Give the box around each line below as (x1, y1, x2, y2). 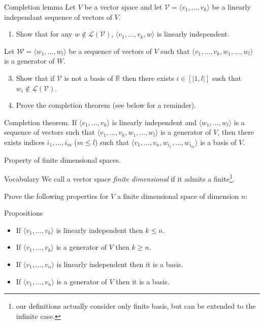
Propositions (4, 208, 43, 218)
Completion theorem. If (4, 116, 77, 127)
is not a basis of (64, 72, 113, 83)
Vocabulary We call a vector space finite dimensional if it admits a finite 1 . (4, 172, 235, 184)
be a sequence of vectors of (69, 45, 152, 56)
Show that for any (16, 28, 73, 39)
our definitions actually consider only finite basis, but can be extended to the (16, 301, 256, 311)
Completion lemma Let (4, 2, 76, 12)
